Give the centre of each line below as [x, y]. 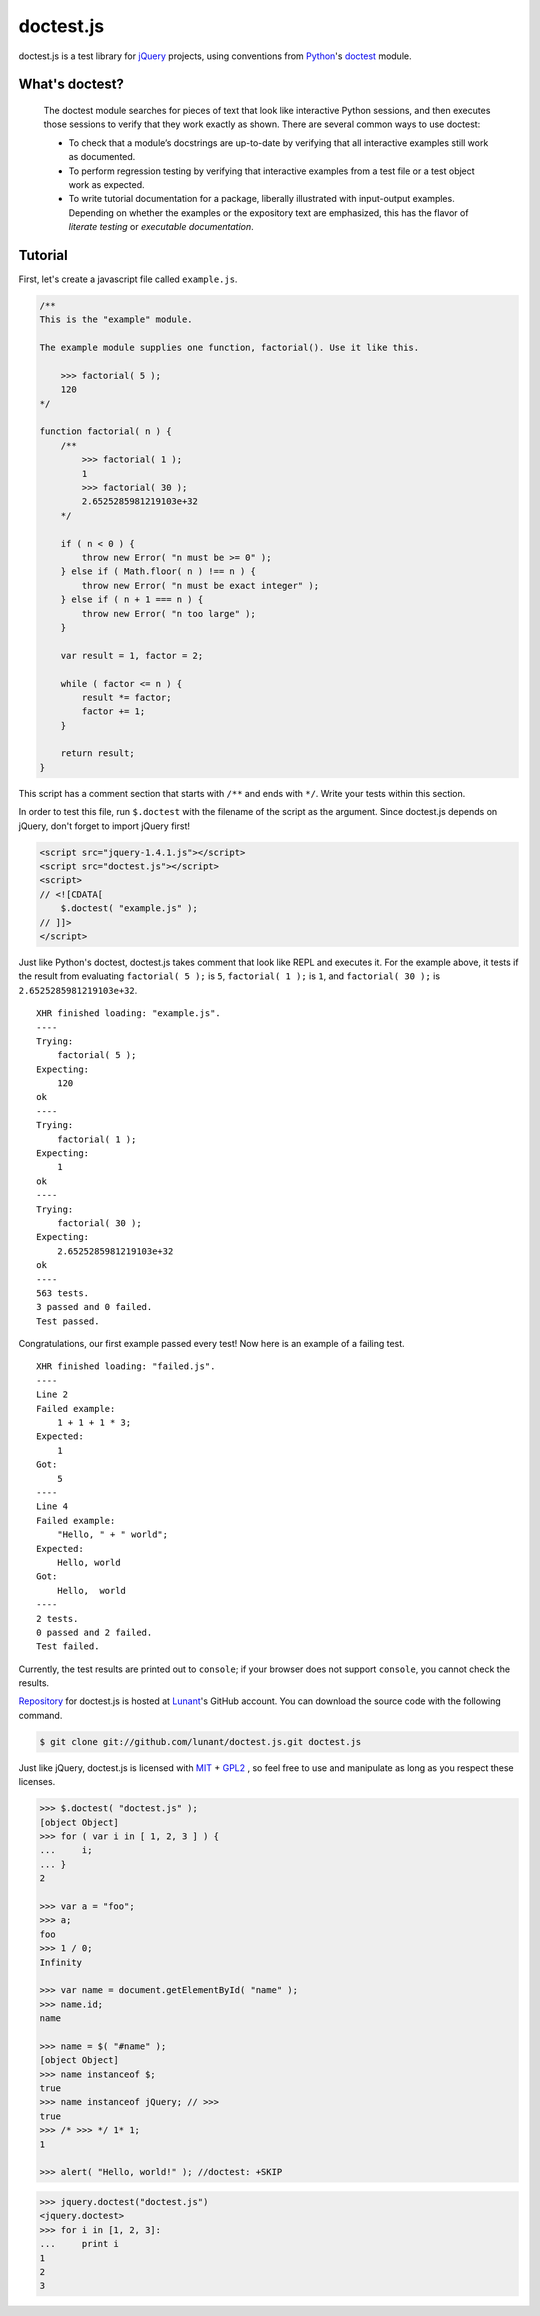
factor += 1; [113, 711]
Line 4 [52, 1506]
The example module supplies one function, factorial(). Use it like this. [229, 348]
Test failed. [68, 1646]
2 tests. [57, 1618]
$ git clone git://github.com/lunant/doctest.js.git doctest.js [200, 1741]
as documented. [102, 157]
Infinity [61, 1962]
